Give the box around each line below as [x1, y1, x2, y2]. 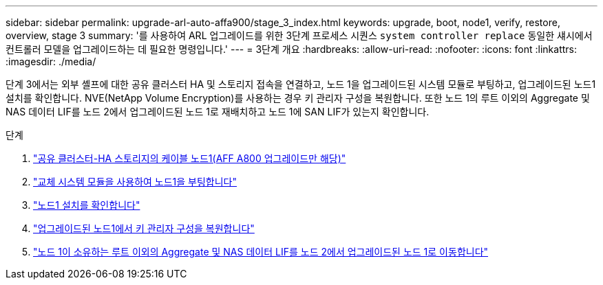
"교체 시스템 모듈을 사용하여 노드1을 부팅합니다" [33, 176, 237, 187]
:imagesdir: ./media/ [6, 56, 96, 67]
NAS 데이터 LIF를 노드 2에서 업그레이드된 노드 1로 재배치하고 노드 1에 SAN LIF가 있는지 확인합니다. [6, 106, 430, 117]
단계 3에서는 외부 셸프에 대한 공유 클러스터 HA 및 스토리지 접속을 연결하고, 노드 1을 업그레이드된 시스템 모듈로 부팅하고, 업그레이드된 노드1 [6, 78, 596, 90]
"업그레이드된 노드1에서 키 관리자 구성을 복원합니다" [33, 223, 255, 234]
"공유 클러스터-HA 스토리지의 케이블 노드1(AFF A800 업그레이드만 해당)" [33, 152, 346, 164]
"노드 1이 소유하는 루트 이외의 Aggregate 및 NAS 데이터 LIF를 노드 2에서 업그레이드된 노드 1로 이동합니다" [33, 246, 489, 258]
